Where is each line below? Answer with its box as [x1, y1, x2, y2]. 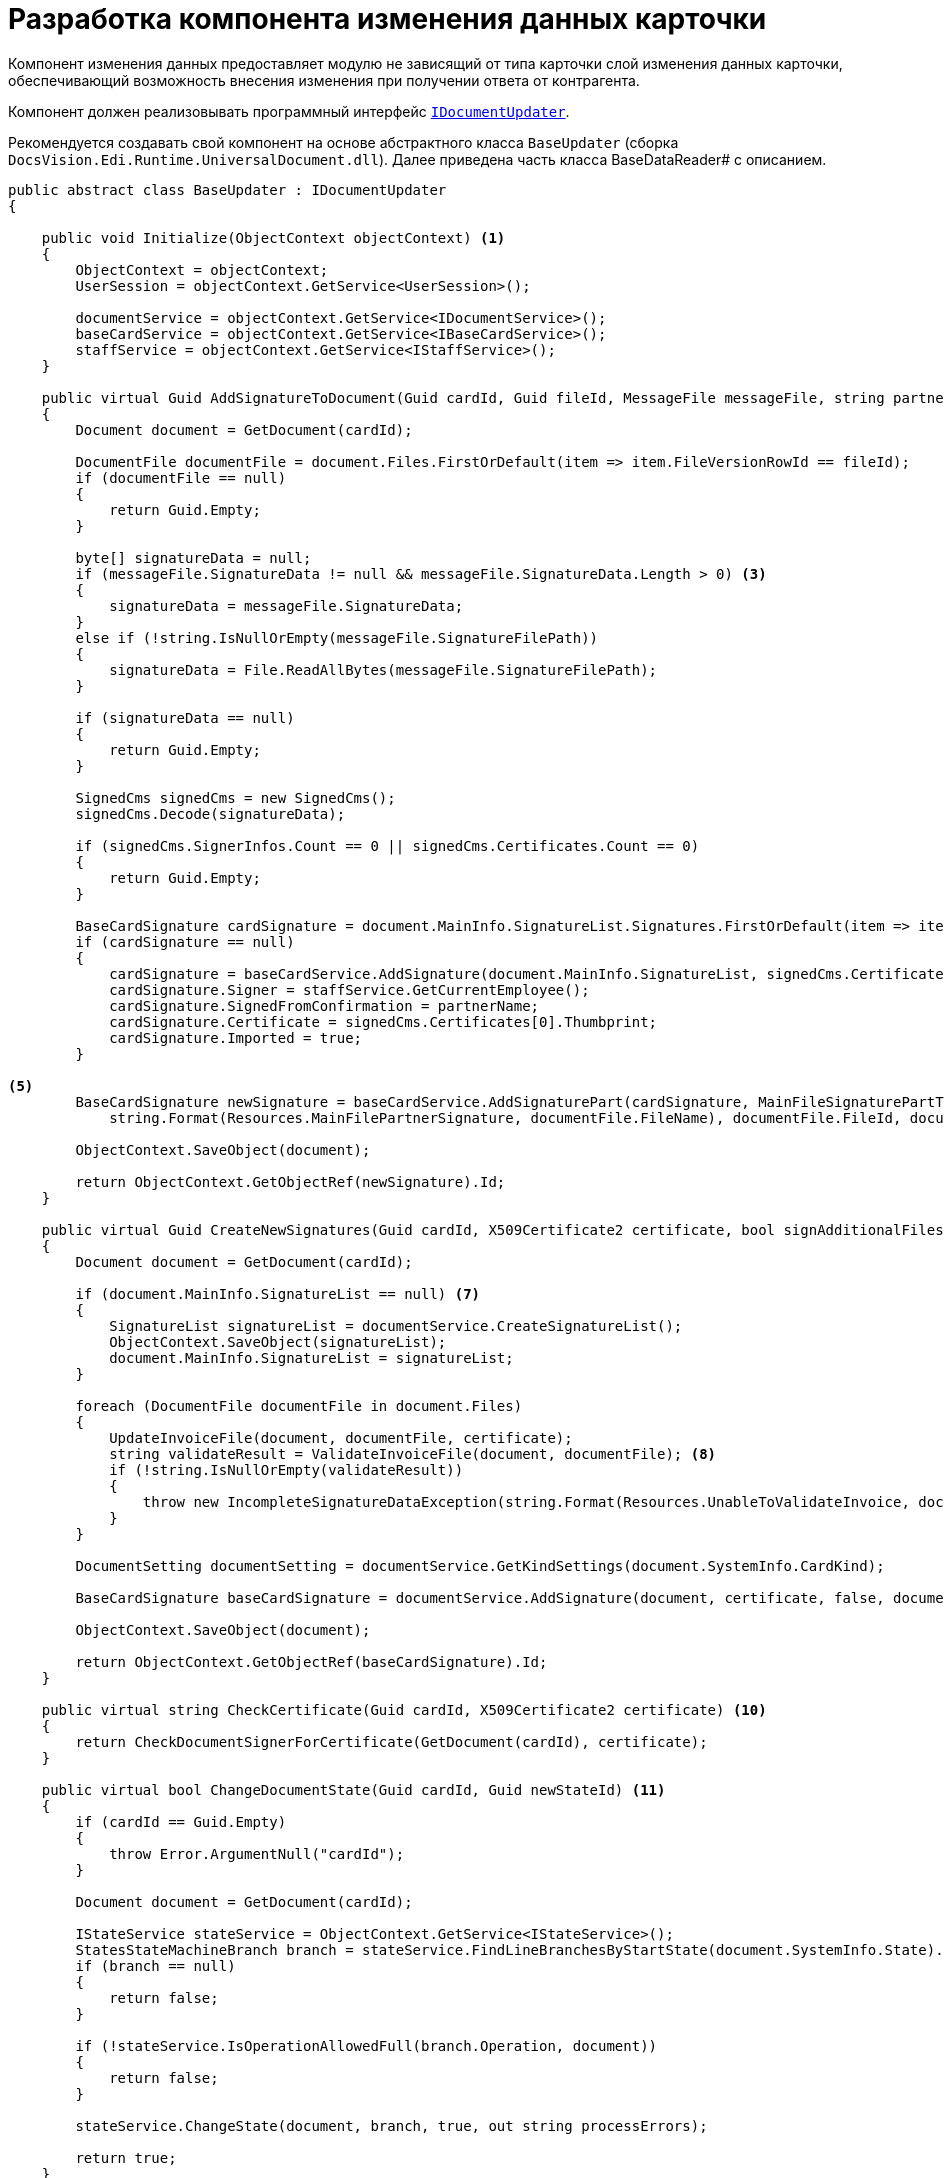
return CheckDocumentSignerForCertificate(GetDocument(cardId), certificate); [75, 1733, 708, 1750]
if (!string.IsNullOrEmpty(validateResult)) [109, 1461, 464, 1478]
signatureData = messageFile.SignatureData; [109, 597, 464, 614]
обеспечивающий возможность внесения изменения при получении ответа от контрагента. [8, 71, 640, 89]
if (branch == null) [75, 1957, 236, 1974]
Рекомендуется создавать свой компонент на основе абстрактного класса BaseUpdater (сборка [8, 133, 679, 151]
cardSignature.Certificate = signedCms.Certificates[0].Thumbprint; [109, 1013, 658, 1030]
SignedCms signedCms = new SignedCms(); [75, 789, 396, 806]
